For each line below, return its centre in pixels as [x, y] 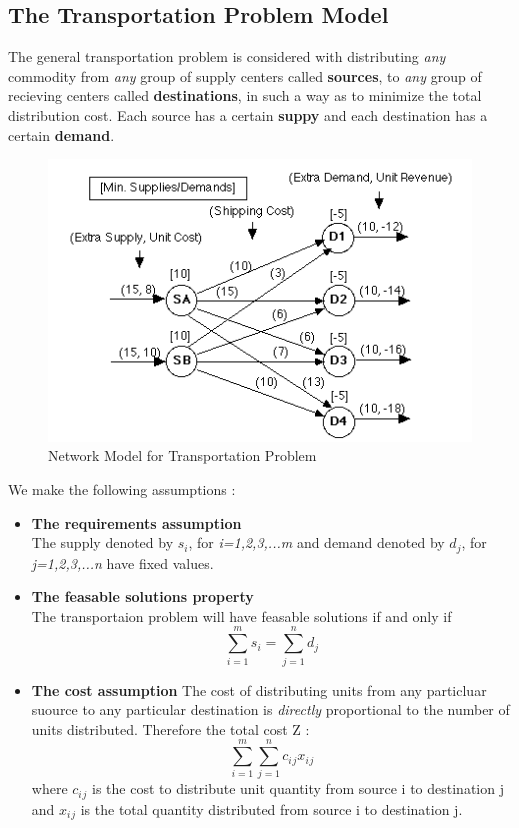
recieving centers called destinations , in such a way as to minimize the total [245, 95]
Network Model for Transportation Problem [182, 455]
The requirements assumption [136, 522]
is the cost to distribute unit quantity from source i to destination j [298, 788]
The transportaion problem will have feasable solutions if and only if [241, 615]
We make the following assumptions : [122, 489]
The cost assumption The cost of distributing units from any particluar [259, 689]
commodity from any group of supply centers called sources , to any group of [245, 75]
